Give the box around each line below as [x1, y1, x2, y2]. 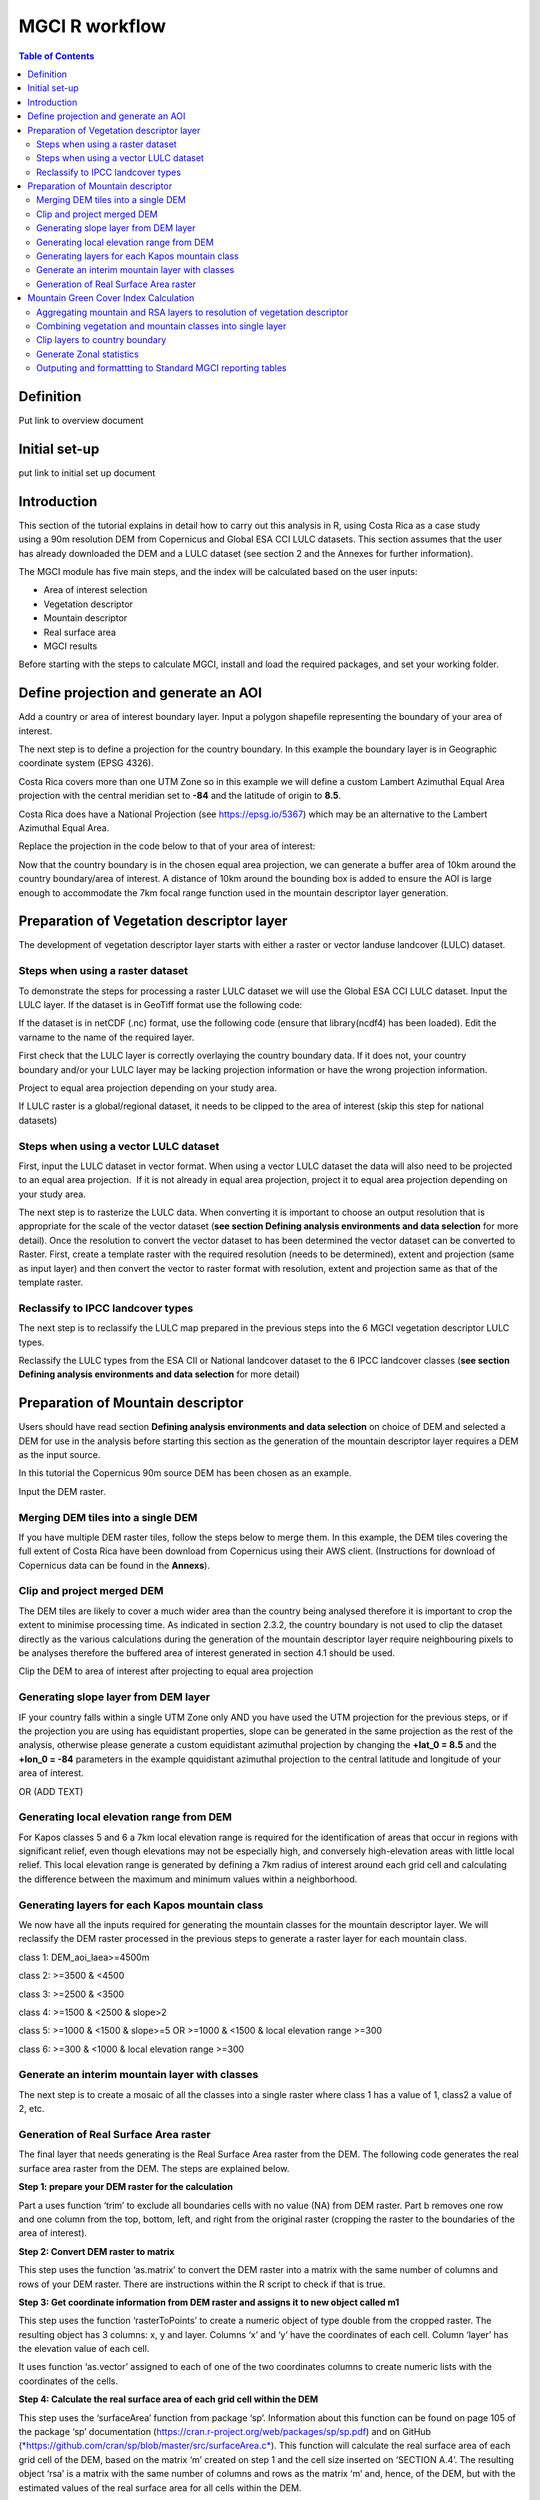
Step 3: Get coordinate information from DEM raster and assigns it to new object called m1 [18, 2296, 400, 2308]
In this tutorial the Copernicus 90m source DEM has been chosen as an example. [18, 1467, 352, 1479]
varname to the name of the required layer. [18, 1031, 195, 1043]
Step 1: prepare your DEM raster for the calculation [18, 2181, 234, 2193]
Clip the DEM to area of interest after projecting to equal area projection [18, 1665, 314, 1677]
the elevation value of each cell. [18, 2343, 150, 2355]
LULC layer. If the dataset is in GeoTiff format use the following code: [18, 999, 303, 1011]
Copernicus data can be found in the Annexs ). [18, 1559, 210, 1571]
